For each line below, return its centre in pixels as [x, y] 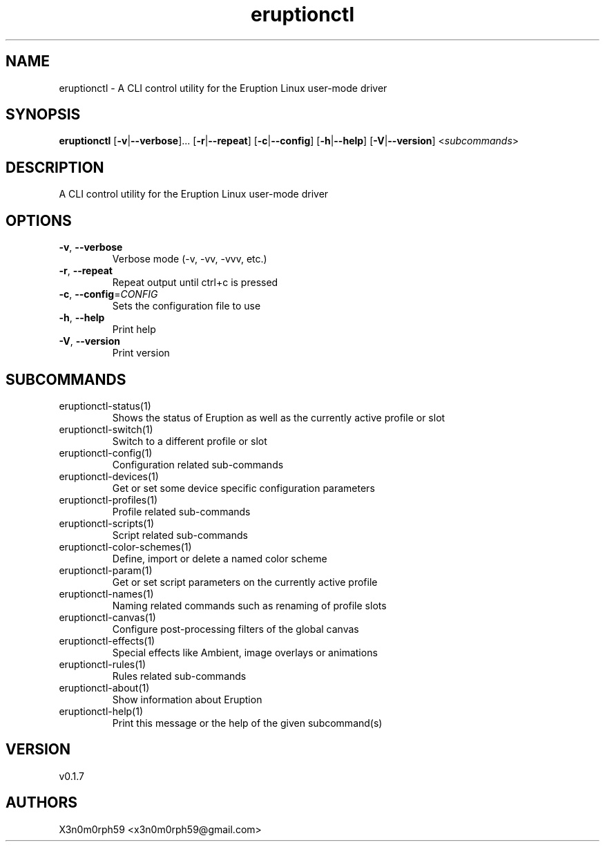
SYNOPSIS [43, 115]
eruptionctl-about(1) [104, 687]
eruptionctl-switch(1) [106, 429]
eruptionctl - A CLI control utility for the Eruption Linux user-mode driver [223, 88]
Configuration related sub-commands [198, 464]
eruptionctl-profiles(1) [108, 499]
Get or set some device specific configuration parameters [243, 488]
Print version [141, 353]
